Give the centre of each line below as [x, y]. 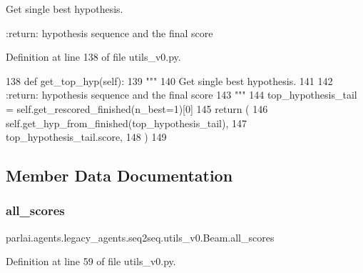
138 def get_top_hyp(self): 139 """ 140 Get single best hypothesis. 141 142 [169, 80]
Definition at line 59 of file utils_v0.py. [91, 261]
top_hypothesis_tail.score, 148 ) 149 [86, 137]
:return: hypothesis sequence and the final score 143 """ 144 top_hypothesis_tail [181, 95]
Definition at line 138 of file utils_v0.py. [93, 57]
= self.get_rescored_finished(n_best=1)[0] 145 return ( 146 [137, 108]
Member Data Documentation [119, 175]
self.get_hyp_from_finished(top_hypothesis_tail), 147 [126, 123]
